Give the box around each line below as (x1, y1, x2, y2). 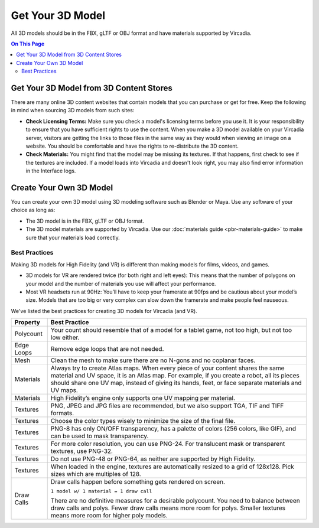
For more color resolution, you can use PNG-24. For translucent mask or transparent (50, 440, 285, 448)
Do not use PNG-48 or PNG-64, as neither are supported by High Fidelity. (50, 455, 256, 463)
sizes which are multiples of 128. (50, 470, 141, 478)
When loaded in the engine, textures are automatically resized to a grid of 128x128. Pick (50, 462, 295, 471)
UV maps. (50, 386, 78, 395)
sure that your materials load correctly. (25, 234, 121, 241)
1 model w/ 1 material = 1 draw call (50, 488, 152, 494)
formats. (50, 409, 74, 418)
